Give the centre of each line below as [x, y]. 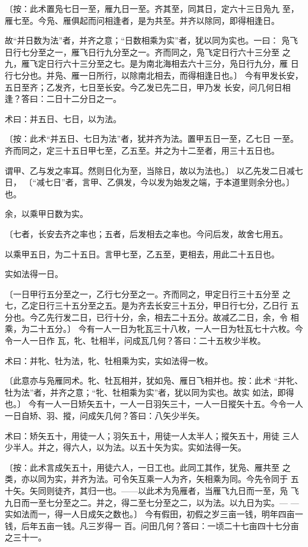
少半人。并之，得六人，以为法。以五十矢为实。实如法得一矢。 [125, 447]
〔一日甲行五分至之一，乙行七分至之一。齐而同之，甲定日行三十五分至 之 [148, 293]
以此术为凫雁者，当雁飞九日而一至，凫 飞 [218, 490]
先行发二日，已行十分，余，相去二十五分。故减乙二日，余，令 [167, 317]
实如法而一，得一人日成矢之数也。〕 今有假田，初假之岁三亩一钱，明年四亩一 [154, 514]
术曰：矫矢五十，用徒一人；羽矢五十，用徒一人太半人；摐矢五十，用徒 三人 [152, 435]
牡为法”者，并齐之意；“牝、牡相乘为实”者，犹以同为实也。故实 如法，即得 [150, 392]
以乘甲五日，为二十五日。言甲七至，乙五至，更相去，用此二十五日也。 [142, 254]
